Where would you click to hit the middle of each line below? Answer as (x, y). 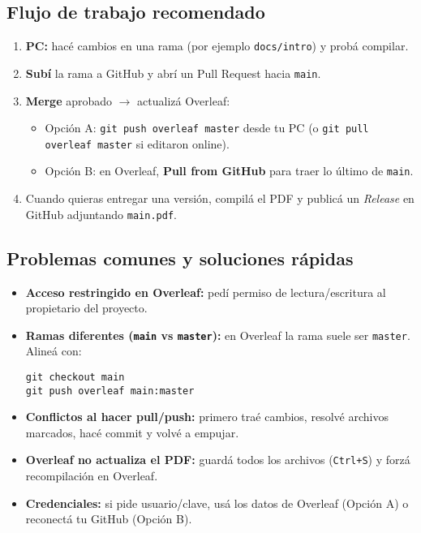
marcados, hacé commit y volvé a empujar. (132, 432)
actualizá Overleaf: (184, 100)
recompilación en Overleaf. (92, 476)
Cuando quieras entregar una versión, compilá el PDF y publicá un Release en (220, 198)
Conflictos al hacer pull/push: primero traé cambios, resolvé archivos (207, 417)
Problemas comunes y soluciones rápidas (180, 258)
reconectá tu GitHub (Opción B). (109, 519)
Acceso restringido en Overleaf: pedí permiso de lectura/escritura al (206, 292)
